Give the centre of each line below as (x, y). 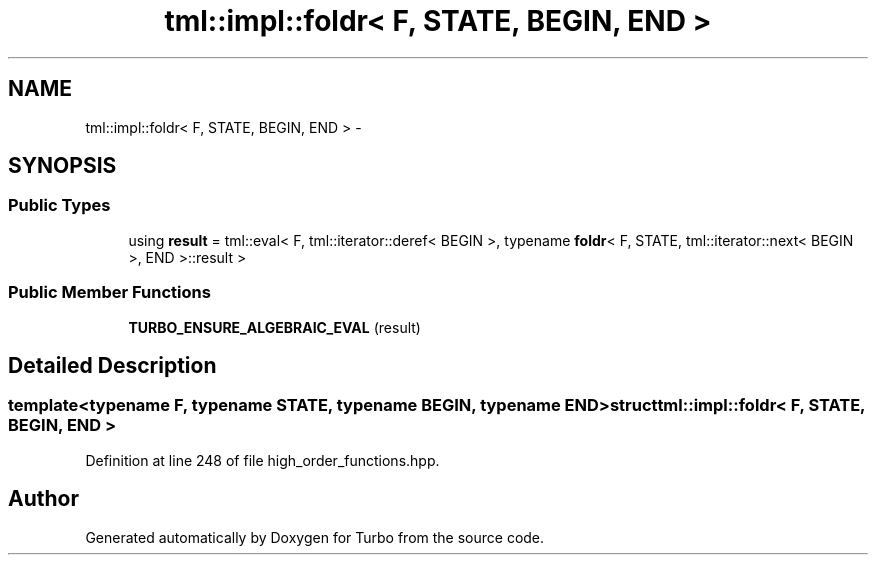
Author (43, 499)
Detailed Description (112, 365)
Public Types (59, 205)
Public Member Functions (109, 292)
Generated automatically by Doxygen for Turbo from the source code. (315, 537)
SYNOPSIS (62, 166)
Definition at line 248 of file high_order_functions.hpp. (262, 460)
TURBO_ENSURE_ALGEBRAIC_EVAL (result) (274, 327)
